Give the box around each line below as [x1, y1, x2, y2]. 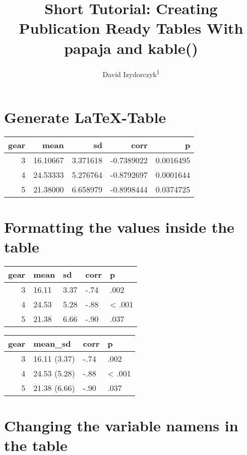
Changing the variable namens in [4, 415, 238, 436]
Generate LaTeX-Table [4, 106, 166, 127]
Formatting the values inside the [4, 216, 234, 237]
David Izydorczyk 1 [102, 67, 160, 79]
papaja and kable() [64, 37, 198, 58]
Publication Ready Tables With [19, 18, 243, 38]
